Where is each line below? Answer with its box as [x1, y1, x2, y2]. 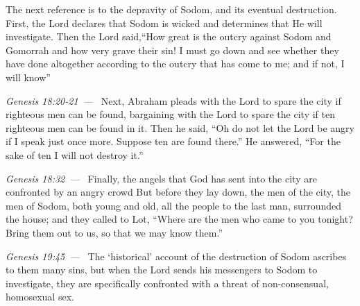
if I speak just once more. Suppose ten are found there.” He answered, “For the [6, 134, 341, 148]
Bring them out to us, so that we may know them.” [6, 225, 223, 239]
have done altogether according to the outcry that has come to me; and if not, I [6, 56, 345, 71]
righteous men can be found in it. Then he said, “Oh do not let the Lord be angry [6, 120, 354, 135]
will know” [6, 69, 51, 84]
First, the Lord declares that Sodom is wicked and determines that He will [6, 15, 323, 30]
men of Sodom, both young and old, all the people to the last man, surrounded [6, 198, 342, 212]
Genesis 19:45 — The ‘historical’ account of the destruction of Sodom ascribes [6, 248, 347, 263]
